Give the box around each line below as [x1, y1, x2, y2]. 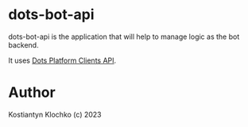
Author [8, 83, 56, 102]
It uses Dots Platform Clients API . [8, 56, 117, 65]
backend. [8, 40, 39, 49]
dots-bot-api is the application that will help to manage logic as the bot [8, 32, 240, 41]
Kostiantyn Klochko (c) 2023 [8, 110, 102, 119]
